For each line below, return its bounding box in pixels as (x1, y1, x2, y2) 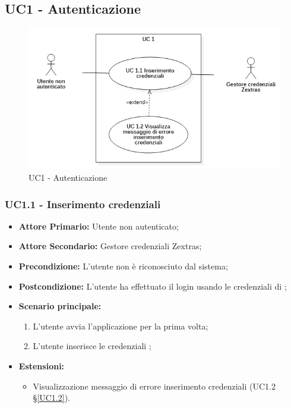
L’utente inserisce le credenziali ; (33, 340, 151, 352)
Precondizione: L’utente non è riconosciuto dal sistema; (18, 260, 228, 272)
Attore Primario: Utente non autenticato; (18, 219, 179, 232)
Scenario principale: (18, 300, 102, 312)
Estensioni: (18, 360, 65, 372)
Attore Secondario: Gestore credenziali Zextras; (18, 240, 202, 252)
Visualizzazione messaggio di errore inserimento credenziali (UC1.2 (33, 379, 276, 392)
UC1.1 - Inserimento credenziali (5, 196, 161, 211)
